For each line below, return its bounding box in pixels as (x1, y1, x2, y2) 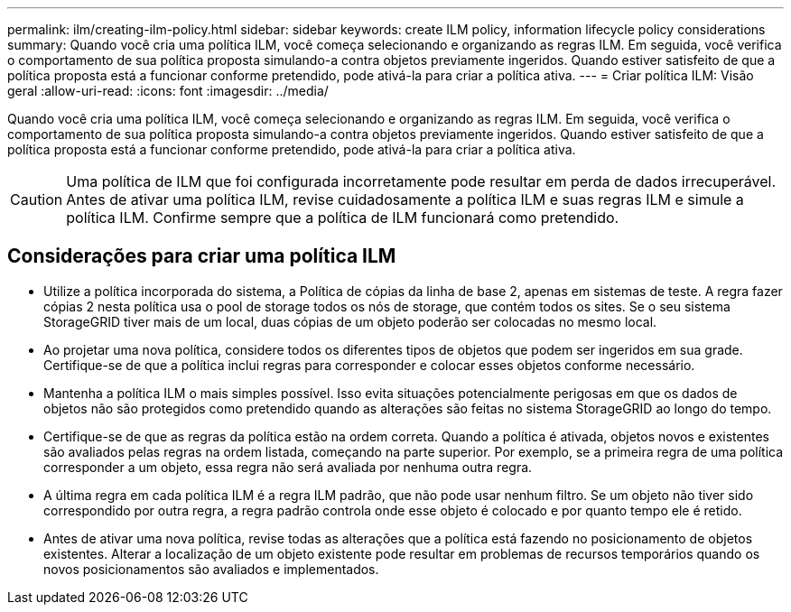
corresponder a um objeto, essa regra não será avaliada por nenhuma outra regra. (43, 459, 533, 475)
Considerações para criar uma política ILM (7, 245, 396, 268)
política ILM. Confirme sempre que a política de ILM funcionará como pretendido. (66, 209, 619, 227)
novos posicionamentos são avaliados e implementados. (43, 561, 379, 577)
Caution (10, 190, 63, 209)
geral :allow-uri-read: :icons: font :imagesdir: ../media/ (7, 83, 329, 98)
